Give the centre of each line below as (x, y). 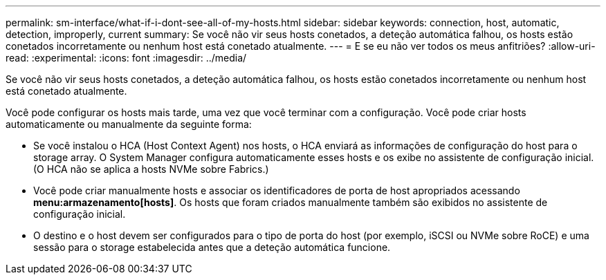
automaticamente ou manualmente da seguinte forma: (129, 124)
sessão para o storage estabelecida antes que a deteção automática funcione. (212, 247)
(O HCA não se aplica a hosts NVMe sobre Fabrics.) (151, 169)
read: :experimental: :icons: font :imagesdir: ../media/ (126, 58)
